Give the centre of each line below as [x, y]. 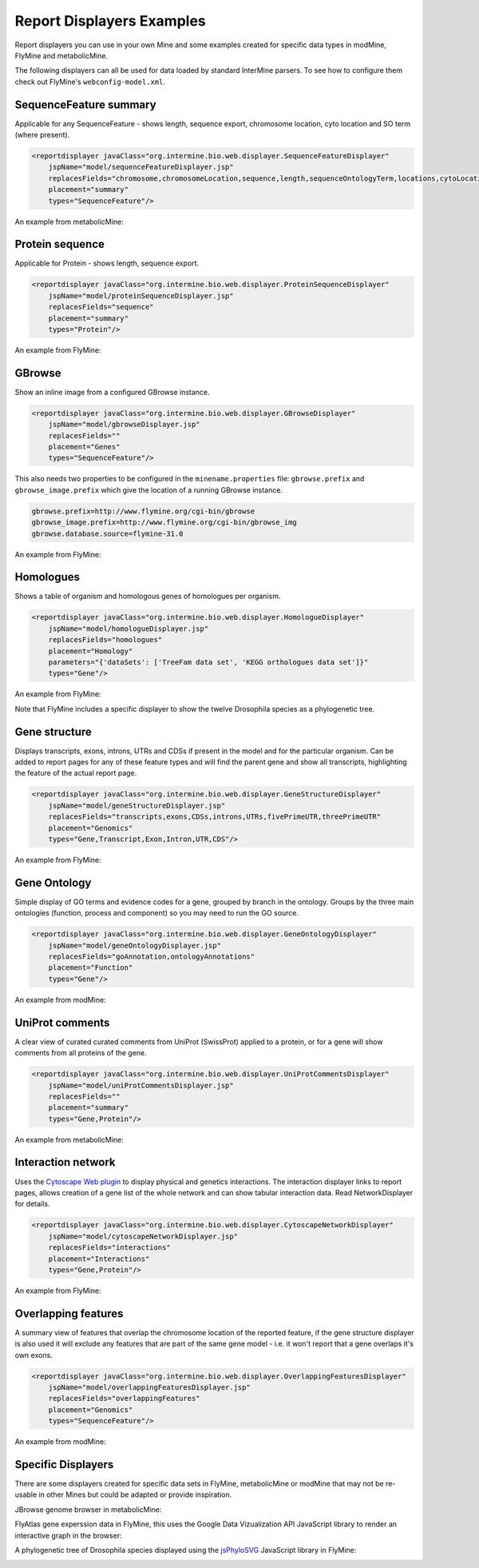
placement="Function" [91, 968]
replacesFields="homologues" [105, 640]
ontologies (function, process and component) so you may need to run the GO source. [157, 913]
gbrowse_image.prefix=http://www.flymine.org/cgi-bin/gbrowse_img [164, 523]
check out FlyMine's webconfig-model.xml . [90, 82]
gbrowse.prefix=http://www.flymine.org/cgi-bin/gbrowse [143, 511]
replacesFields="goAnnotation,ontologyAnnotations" [152, 957]
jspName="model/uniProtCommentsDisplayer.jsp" [141, 1085]
